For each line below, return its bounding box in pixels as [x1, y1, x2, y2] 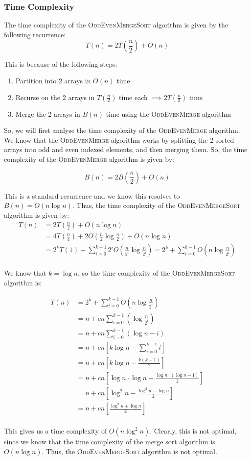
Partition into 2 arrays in [15, 76, 91, 85]
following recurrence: [4, 29, 66, 39]
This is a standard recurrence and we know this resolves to [4, 190, 180, 201]
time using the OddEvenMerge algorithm [106, 108, 231, 119]
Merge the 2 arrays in [15, 108, 80, 119]
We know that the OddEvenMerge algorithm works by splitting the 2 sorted [4, 134, 234, 145]
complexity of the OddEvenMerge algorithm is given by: [4, 153, 174, 164]
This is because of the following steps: [4, 59, 117, 69]
